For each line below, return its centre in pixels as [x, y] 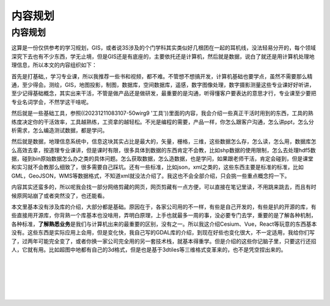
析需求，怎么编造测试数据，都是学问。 [60, 130]
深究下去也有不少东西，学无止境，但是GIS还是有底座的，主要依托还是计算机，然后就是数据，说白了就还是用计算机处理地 [163, 56]
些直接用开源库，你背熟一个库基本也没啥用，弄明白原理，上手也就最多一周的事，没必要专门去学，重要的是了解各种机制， [164, 215]
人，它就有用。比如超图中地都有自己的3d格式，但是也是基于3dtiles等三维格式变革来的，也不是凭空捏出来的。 [149, 249]
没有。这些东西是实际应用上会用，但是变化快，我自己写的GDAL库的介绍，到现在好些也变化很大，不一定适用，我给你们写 [163, 233]
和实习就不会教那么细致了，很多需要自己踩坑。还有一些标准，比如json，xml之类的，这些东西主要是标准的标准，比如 [157, 167]
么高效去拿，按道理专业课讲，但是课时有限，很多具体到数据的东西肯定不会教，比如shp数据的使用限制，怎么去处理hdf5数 [163, 150]
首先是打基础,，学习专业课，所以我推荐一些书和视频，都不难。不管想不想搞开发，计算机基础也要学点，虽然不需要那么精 [162, 76]
